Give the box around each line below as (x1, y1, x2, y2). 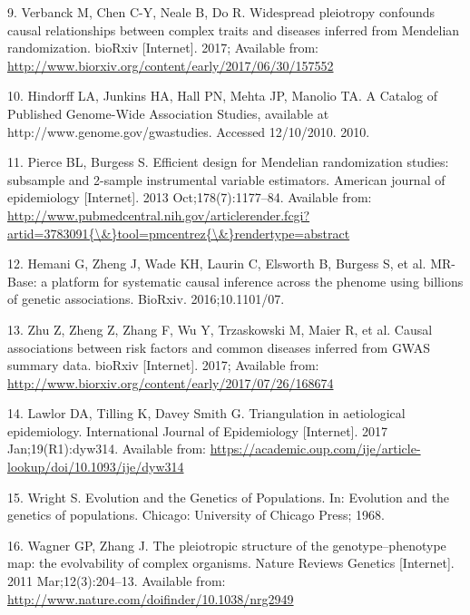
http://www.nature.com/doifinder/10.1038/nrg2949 (7, 589, 294, 608)
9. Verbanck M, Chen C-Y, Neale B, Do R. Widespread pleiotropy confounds (7, 3, 436, 21)
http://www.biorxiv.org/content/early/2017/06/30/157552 (7, 55, 334, 74)
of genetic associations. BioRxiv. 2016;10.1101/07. (7, 289, 285, 308)
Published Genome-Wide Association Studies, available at (7, 103, 329, 122)
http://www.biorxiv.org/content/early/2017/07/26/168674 (7, 373, 334, 392)
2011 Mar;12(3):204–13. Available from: (7, 571, 226, 591)
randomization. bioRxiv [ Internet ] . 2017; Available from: (7, 38, 319, 57)
